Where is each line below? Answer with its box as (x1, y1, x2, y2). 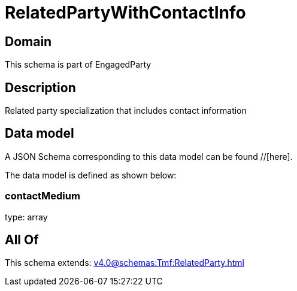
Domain (5, 34, 52, 49)
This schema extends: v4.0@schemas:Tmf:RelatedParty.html (5, 257, 244, 268)
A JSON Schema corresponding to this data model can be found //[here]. (5, 151, 293, 162)
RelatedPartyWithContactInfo (5, 2, 246, 23)
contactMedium (5, 190, 80, 202)
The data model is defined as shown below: (5, 169, 177, 180)
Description (5, 80, 76, 95)
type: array (5, 211, 48, 222)
